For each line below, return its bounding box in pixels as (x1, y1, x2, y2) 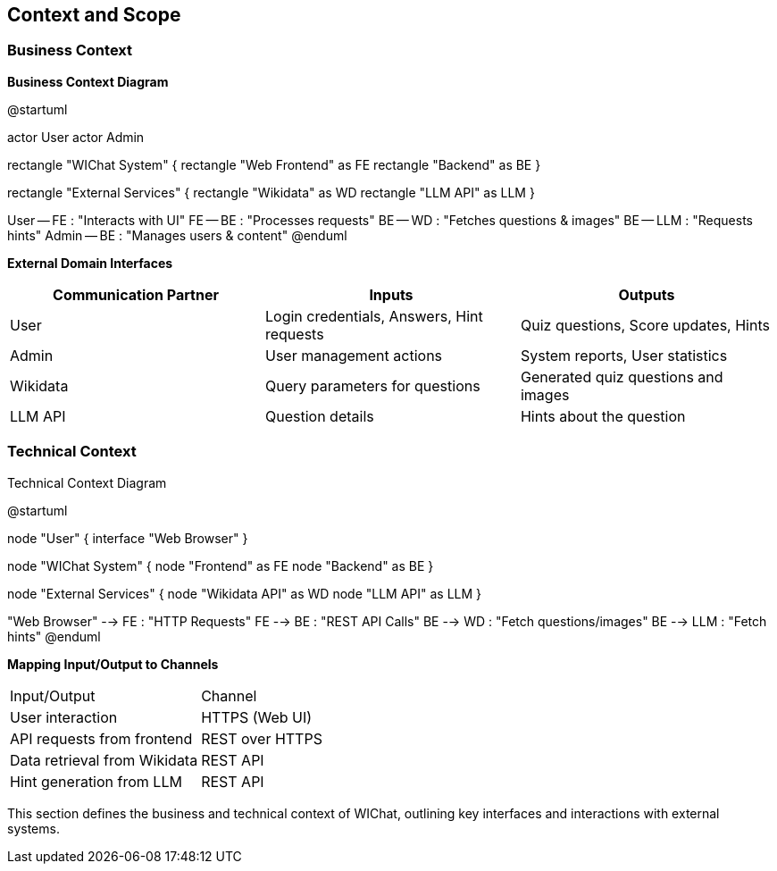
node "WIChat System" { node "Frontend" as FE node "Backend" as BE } (7, 557, 434, 574)
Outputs (618, 285, 675, 304)
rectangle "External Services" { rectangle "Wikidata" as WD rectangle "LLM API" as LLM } (7, 184, 535, 200)
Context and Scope (7, 4, 181, 26)
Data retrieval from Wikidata (10, 750, 198, 769)
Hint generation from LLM (10, 772, 182, 791)
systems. (7, 820, 60, 836)
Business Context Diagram (7, 73, 169, 89)
